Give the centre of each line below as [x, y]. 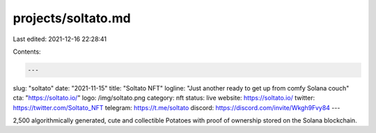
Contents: [27, 52]
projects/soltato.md [72, 18]
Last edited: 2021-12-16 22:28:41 [60, 39]
